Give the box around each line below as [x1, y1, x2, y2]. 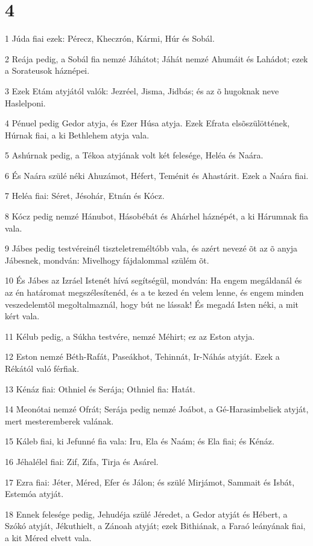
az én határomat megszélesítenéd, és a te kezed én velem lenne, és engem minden [5, 286, 304, 299]
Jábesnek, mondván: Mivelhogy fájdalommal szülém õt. [5, 253, 209, 266]
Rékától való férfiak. [5, 362, 80, 374]
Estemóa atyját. [5, 487, 64, 500]
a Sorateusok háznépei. [5, 64, 90, 77]
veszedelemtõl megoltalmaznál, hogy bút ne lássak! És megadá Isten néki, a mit [5, 297, 299, 310]
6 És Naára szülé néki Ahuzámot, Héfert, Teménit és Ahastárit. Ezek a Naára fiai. [5, 169, 309, 181]
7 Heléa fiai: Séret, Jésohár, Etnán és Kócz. [5, 189, 165, 202]
